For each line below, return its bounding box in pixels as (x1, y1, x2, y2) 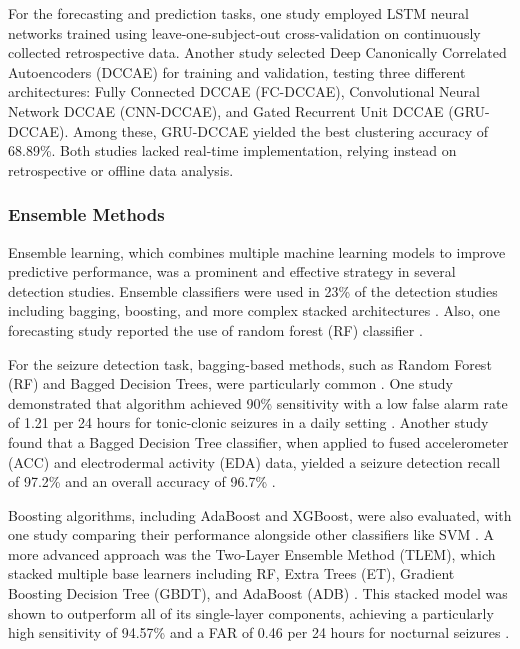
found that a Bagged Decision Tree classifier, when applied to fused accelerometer (8, 431, 509, 452)
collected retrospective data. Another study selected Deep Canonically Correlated (8, 42, 507, 63)
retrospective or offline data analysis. (8, 159, 234, 180)
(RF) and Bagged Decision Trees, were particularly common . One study (8, 373, 453, 394)
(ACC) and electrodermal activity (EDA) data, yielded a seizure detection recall (8, 451, 501, 472)
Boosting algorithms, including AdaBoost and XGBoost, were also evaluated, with (8, 504, 512, 525)
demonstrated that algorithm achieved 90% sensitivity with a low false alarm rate (8, 392, 508, 413)
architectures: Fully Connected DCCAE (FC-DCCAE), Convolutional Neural (8, 81, 480, 102)
